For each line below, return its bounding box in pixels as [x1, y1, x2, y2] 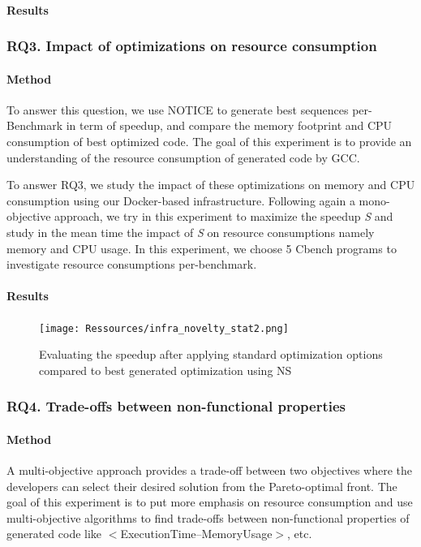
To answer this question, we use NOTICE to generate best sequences [6, 101, 349, 118]
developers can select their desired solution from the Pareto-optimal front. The [6, 477, 397, 494]
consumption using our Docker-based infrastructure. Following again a [6, 192, 355, 209]
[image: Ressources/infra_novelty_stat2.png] [39, 322, 289, 334]
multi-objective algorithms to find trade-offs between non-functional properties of [6, 509, 410, 526]
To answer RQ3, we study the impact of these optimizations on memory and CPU [6, 176, 415, 193]
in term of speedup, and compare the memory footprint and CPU [66, 117, 393, 134]
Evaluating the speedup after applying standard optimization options [39, 346, 383, 363]
